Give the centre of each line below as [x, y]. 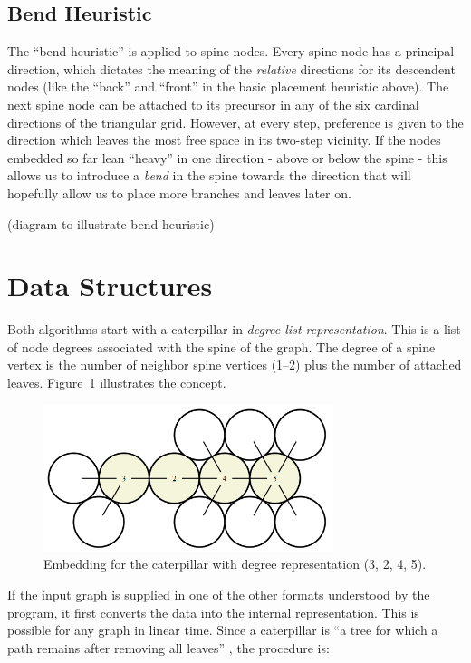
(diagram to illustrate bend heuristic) [111, 223]
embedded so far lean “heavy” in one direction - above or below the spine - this [227, 157]
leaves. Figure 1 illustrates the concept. [117, 383]
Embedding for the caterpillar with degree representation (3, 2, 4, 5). [235, 564]
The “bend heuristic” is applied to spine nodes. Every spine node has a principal [231, 51]
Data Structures [110, 286]
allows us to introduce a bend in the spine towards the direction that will [209, 175]
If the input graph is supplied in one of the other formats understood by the [219, 595]
